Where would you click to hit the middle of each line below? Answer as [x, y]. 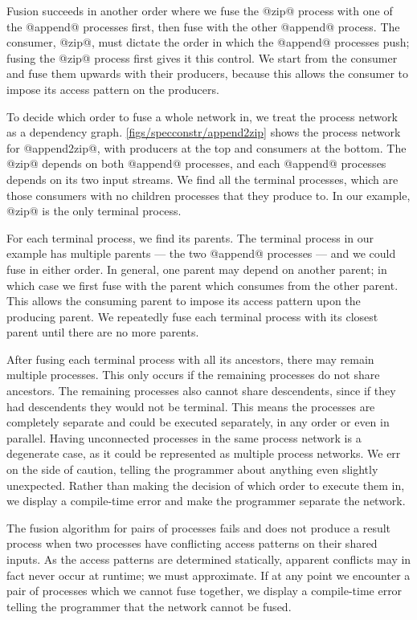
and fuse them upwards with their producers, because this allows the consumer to [208, 73]
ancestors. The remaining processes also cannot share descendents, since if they [201, 391]
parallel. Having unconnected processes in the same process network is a [184, 437]
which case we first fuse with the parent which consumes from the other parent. [202, 285]
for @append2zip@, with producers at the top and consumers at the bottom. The [206, 147]
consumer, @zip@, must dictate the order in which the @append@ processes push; [208, 42]
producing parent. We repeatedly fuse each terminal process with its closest [192, 316]
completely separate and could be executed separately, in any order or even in [198, 422]
